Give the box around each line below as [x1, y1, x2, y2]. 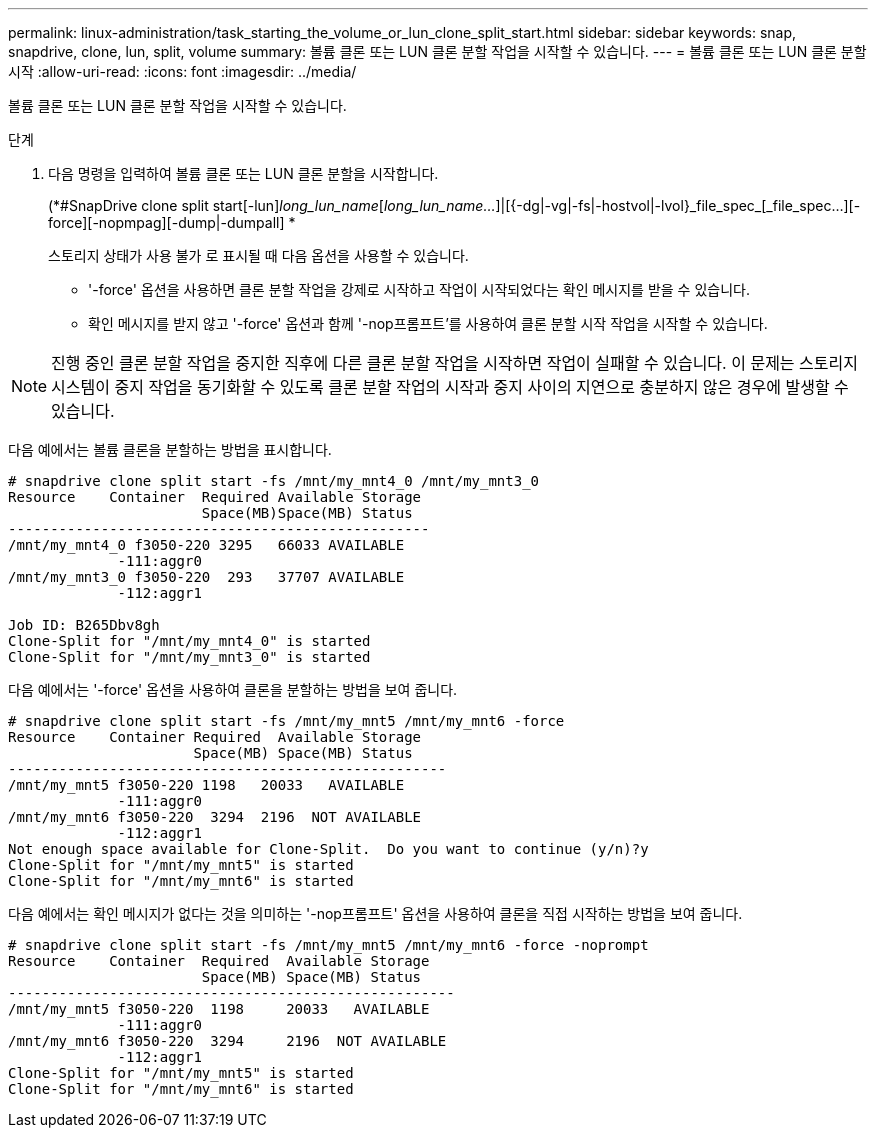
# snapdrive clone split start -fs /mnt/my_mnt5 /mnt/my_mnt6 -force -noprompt [8, 937, 649, 953]
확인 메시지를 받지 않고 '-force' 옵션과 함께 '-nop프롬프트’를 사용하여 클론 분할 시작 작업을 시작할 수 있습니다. [88, 315, 768, 332]
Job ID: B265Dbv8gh [8, 617, 160, 633]
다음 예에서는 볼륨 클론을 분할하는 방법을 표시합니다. [8, 441, 332, 458]
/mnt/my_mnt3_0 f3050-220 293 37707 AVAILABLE [8, 569, 405, 585]
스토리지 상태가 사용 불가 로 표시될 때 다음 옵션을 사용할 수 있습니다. [48, 247, 469, 264]
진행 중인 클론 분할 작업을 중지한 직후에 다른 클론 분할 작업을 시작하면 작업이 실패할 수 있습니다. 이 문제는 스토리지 [51, 353, 858, 373]
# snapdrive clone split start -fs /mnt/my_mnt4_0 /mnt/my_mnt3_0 [8, 473, 540, 489]
